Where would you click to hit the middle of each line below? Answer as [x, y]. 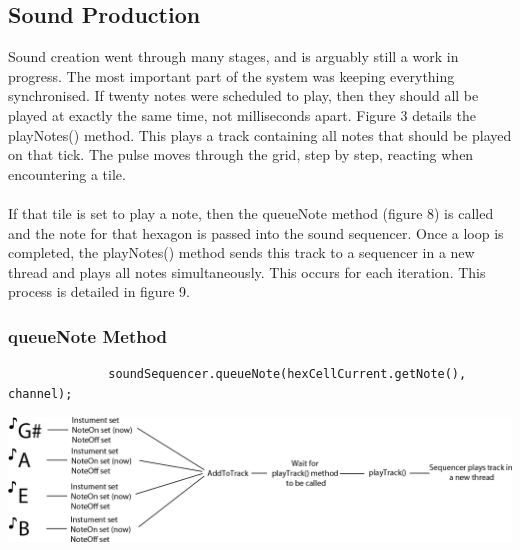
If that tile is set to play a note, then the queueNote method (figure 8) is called [251, 212]
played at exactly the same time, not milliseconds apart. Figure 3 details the [242, 114]
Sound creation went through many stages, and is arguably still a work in [233, 56]
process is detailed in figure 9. [99, 291]
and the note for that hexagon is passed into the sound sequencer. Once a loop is [256, 232]
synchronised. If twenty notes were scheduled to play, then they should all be [243, 95]
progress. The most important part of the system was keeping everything [231, 75]
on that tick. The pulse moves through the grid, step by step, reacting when [241, 154]
